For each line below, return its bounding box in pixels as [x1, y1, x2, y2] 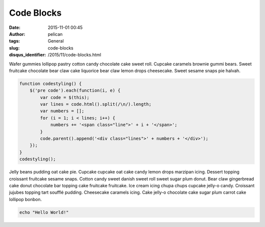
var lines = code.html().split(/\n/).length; [40, 101, 152, 107]
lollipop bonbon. [9, 196, 42, 202]
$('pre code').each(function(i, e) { [29, 88, 121, 93]
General [48, 38, 64, 44]
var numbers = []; [40, 108, 84, 114]
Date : [9, 25, 21, 30]
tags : [9, 38, 20, 44]
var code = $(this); [40, 95, 90, 100]
